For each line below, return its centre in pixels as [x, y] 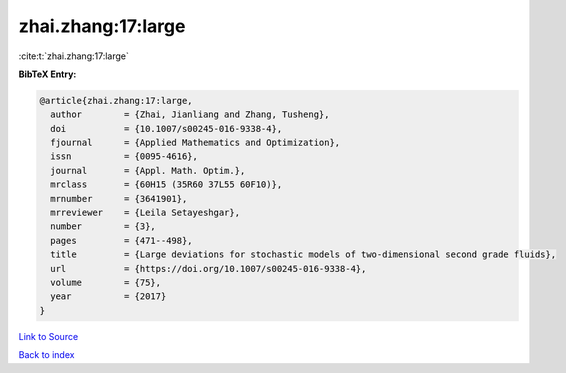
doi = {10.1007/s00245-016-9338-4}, [166, 128]
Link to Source [48, 336]
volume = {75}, [106, 282]
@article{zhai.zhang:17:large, [116, 100]
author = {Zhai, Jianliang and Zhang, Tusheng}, [190, 114]
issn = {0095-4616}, [124, 156]
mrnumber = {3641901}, [119, 198]
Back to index [46, 355]
